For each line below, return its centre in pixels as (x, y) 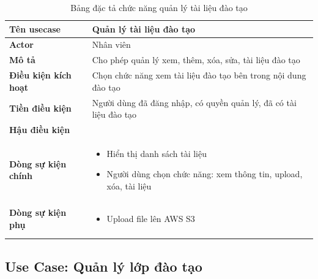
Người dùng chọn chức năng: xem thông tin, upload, (205, 174)
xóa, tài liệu (129, 186)
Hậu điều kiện (40, 129)
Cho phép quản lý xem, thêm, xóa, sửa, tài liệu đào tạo (196, 60)
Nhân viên (111, 44)
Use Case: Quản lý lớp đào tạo (104, 266)
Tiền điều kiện (40, 108)
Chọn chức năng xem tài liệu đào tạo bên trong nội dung (199, 75)
